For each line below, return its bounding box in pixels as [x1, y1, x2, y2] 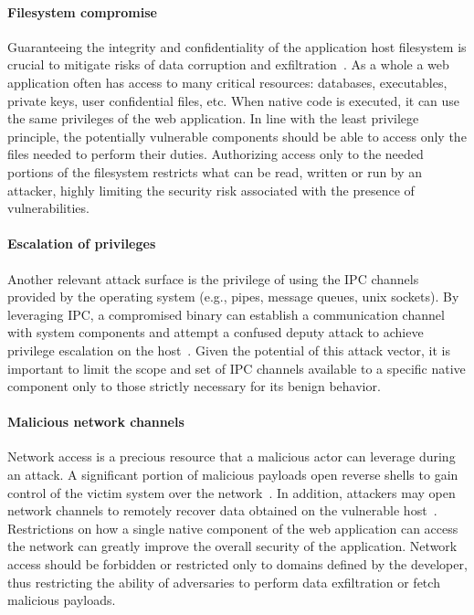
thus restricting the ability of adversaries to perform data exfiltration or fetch [7, 572, 440, 591]
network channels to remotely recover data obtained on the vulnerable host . [7, 501, 437, 520]
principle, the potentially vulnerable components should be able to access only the [7, 126, 467, 145]
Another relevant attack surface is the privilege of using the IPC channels [7, 269, 419, 288]
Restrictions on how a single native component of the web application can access [7, 518, 458, 537]
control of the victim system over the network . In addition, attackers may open [7, 482, 456, 502]
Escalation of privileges [7, 234, 156, 253]
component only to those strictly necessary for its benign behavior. [7, 376, 381, 396]
